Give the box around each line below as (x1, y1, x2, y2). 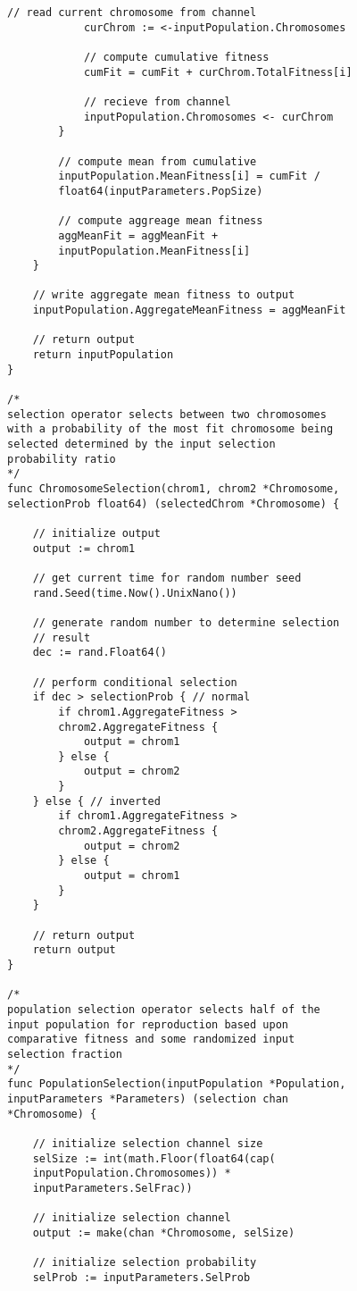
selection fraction (7, 1047, 122, 1060)
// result (32, 631, 91, 644)
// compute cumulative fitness (83, 50, 270, 63)
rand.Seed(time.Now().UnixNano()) (32, 586, 237, 599)
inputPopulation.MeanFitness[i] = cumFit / (58, 170, 320, 183)
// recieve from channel (83, 95, 231, 108)
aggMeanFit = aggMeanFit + (58, 229, 219, 242)
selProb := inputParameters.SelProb (32, 1270, 251, 1284)
